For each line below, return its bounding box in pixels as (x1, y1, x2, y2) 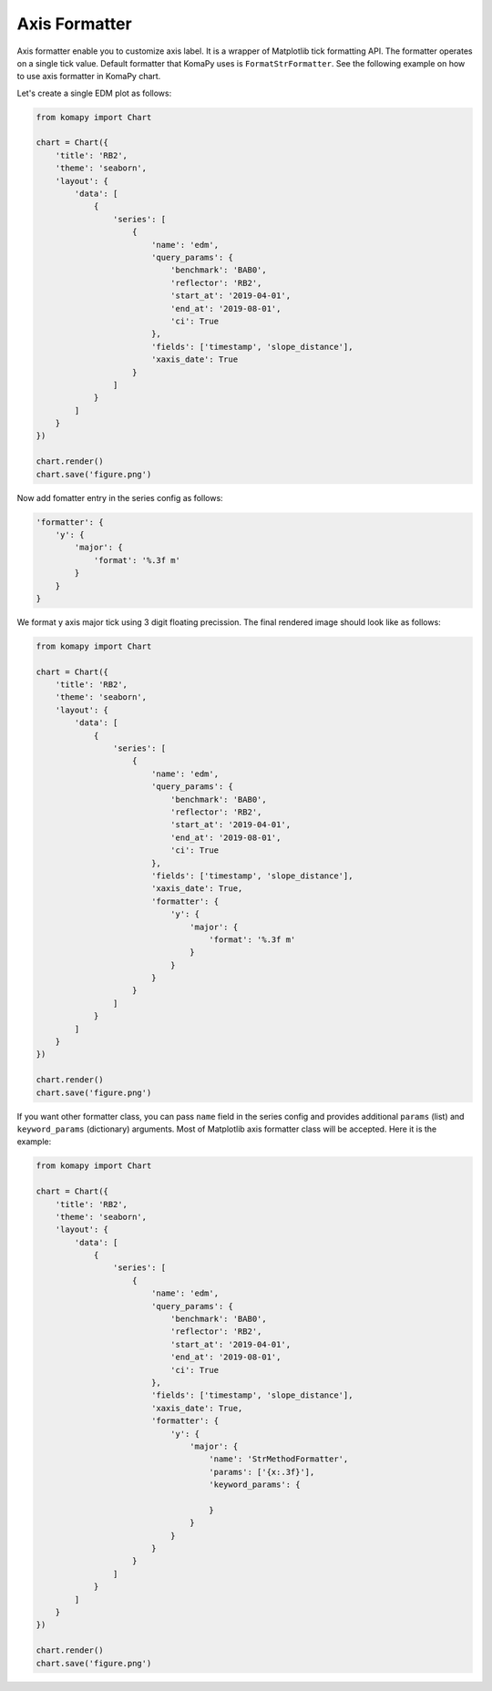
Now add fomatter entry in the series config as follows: (16, 492, 223, 503)
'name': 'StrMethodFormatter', (209, 1454, 349, 1464)
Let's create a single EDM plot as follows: (16, 87, 172, 98)
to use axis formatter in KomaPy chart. (16, 71, 161, 82)
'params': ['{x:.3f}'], (209, 1467, 315, 1477)
